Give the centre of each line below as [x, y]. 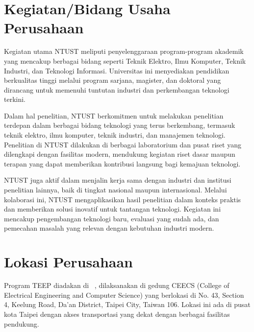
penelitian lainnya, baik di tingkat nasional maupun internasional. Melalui [115, 190]
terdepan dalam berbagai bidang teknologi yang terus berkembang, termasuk [120, 125]
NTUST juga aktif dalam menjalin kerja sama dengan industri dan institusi [118, 180]
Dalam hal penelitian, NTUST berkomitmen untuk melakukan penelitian [114, 115]
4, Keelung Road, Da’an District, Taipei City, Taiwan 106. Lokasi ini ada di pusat [127, 304]
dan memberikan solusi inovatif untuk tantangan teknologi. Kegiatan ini [113, 209]
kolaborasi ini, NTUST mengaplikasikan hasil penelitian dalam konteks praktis [123, 199]
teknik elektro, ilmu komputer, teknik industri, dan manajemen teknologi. [115, 135]
